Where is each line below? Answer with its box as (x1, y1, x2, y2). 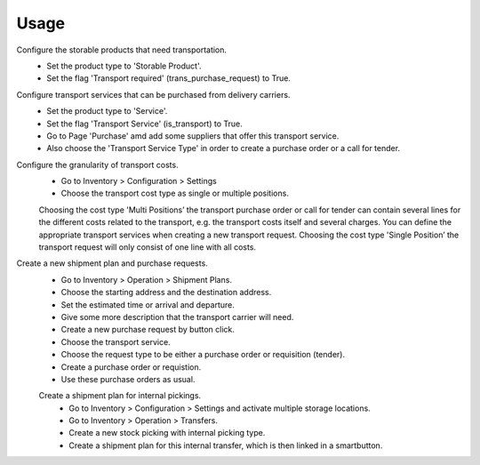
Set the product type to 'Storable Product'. (46, 60, 202, 71)
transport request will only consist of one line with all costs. (38, 242, 257, 253)
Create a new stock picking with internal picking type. (68, 428, 266, 438)
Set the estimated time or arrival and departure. (60, 299, 235, 310)
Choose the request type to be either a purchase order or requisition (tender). (60, 349, 346, 360)
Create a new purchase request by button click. (60, 325, 236, 335)
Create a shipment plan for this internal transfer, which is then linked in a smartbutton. (68, 440, 383, 451)
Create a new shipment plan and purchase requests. (16, 258, 208, 269)
